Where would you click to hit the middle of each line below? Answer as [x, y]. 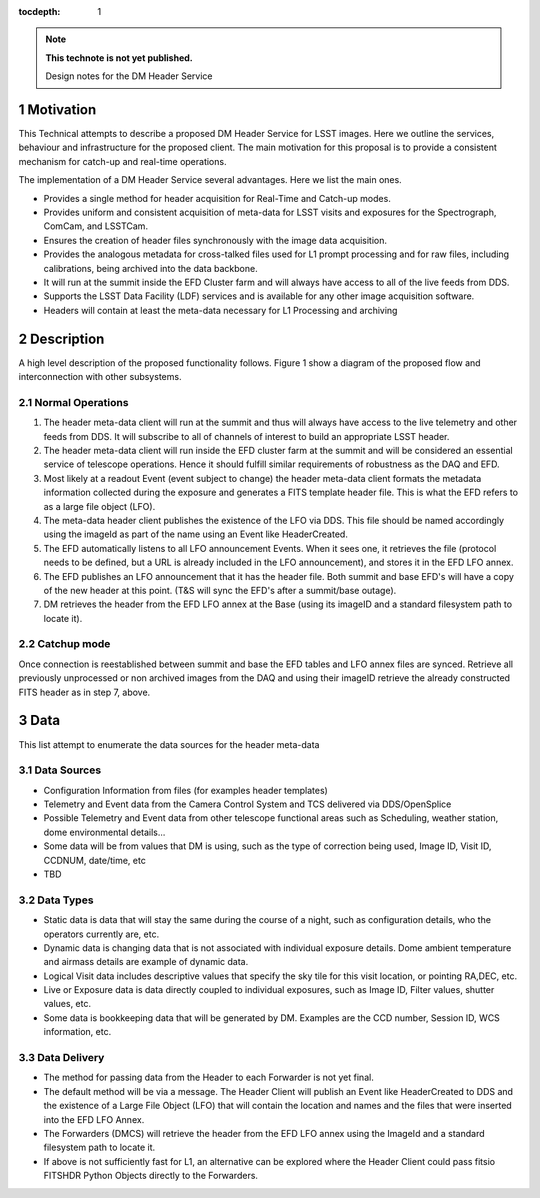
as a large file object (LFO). [99, 506]
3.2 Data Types [56, 900]
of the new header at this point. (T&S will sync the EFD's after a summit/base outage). [220, 590]
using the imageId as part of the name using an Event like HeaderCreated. [196, 534]
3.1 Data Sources [60, 770]
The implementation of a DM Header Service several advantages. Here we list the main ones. [210, 180]
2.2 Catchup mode [64, 644]
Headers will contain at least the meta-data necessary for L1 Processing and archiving [220, 310]
